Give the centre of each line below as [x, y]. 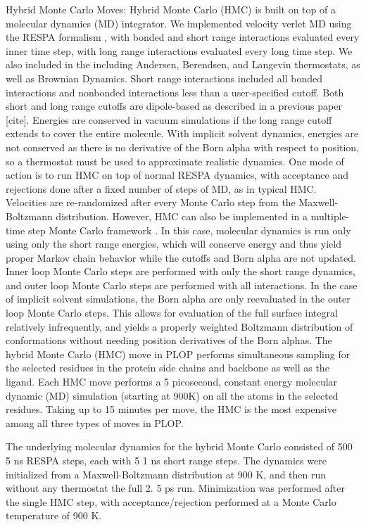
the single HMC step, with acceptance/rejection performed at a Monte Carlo [171, 501]
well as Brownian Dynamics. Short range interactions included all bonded [164, 78]
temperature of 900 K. [54, 515]
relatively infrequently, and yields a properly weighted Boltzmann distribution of [179, 326]
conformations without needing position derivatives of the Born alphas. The [169, 340]
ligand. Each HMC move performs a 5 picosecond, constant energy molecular [172, 382]
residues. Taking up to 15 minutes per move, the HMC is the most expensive [171, 409]
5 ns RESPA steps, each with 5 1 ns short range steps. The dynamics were [166, 460]
